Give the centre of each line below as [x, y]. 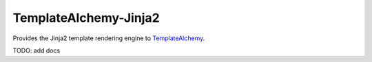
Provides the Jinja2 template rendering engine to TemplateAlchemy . [109, 38]
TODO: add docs [37, 50]
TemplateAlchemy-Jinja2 [86, 18]
